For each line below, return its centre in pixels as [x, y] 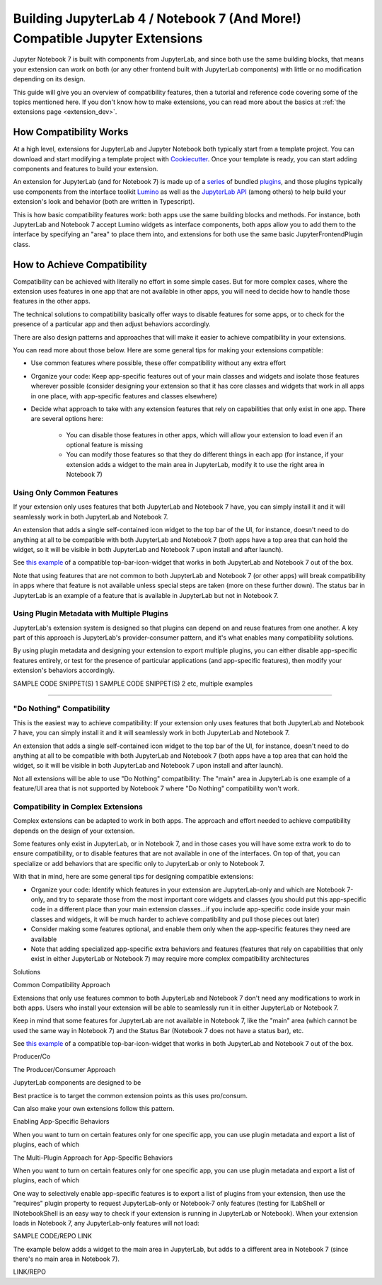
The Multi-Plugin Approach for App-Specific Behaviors [93, 1158]
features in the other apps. [52, 301]
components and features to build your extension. [86, 168]
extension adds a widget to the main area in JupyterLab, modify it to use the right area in [195, 464]
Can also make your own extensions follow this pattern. [94, 1109]
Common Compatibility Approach [62, 985]
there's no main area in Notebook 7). [66, 1259]
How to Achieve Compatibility [80, 264]
